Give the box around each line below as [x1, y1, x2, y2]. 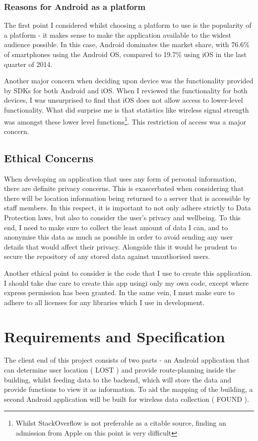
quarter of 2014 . [4, 59, 53, 69]
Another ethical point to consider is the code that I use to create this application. [4, 267, 253, 278]
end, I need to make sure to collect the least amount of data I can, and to [4, 222, 228, 232]
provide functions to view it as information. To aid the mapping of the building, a [4, 384, 253, 394]
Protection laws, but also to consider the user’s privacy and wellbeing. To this [4, 212, 241, 222]
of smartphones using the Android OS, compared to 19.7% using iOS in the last [4, 49, 247, 59]
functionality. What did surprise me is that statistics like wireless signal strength [4, 104, 249, 115]
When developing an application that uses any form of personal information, [4, 173, 237, 184]
